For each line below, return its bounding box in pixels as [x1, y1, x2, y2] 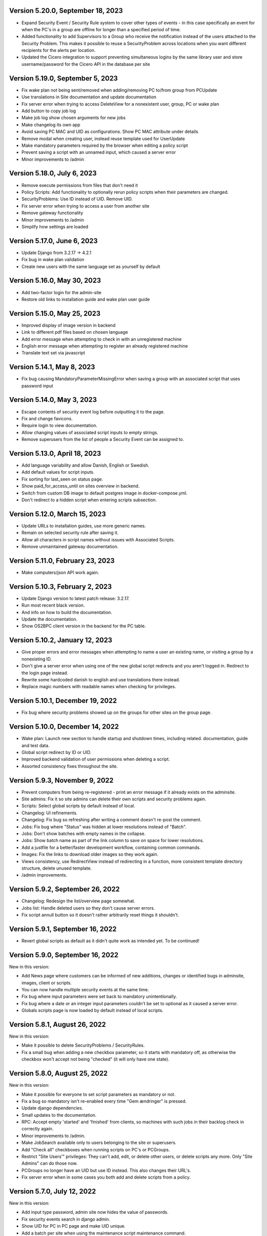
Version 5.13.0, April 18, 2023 [9, 449, 101, 457]
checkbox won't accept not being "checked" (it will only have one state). [21, 1056, 170, 1062]
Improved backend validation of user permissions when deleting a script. [21, 756, 170, 762]
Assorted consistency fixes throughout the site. [21, 763, 118, 769]
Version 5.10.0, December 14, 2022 [9, 722, 119, 731]
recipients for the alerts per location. [21, 47, 96, 53]
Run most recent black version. [21, 602, 85, 608]
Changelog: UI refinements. [21, 810, 78, 816]
